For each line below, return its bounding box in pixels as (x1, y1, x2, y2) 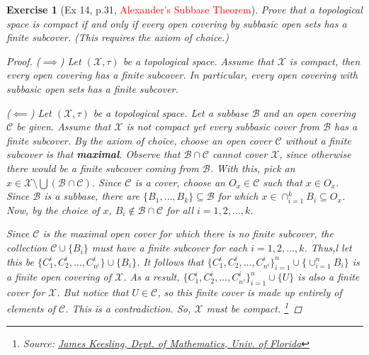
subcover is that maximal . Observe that (6, 147, 181, 162)
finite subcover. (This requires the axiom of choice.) (6, 30, 229, 45)
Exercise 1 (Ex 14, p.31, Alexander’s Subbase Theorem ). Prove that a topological (6, 2, 363, 16)
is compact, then (289, 53, 361, 68)
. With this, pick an (210, 160, 295, 175)
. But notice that (57, 285, 129, 300)
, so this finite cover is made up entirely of (157, 285, 342, 300)
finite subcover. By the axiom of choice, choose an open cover (6, 133, 272, 147)
